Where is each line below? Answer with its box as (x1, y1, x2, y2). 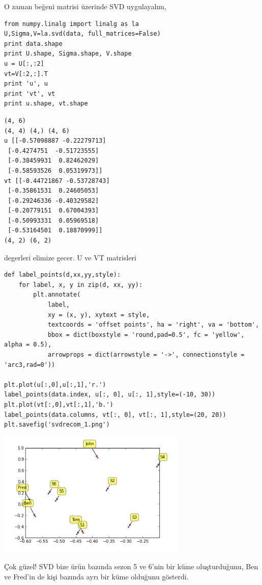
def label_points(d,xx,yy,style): (4, 271, 121, 279)
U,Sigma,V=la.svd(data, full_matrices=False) (4, 30, 161, 38)
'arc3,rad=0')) (4, 361, 55, 368)
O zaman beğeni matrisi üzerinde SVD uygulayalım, (4, 1, 166, 11)
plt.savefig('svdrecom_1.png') (4, 421, 110, 429)
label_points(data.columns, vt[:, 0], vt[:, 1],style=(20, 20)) (4, 411, 226, 418)
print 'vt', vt (4, 90, 55, 97)
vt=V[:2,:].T (4, 70, 48, 77)
